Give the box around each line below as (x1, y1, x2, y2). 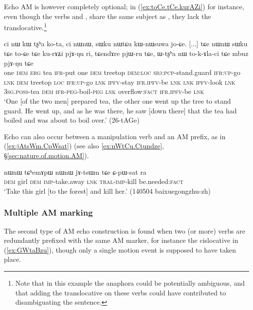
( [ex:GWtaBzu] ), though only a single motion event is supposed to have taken (4, 244, 236, 255)
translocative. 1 (4, 21, 47, 32)
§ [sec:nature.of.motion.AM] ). (4, 150, 89, 160)
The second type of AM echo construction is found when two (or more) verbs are (4, 225, 245, 236)
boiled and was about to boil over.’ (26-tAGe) (4, 115, 140, 125)
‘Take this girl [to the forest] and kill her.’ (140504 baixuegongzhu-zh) (4, 185, 211, 196)
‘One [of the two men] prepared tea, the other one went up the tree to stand (4, 96, 231, 106)
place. (4, 254, 21, 264)
